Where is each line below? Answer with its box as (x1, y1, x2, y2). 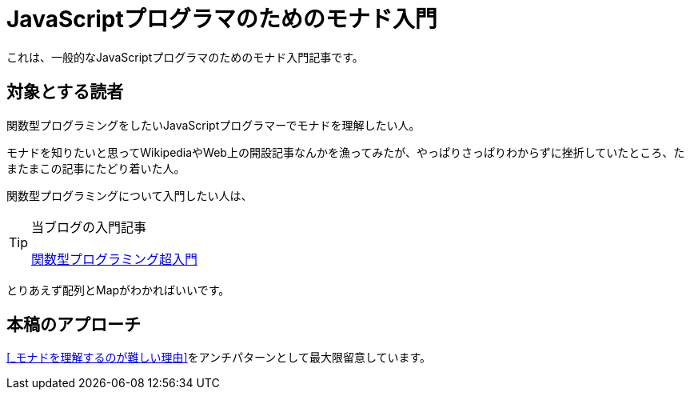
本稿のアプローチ (6, 314, 141, 335)
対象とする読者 (6, 82, 124, 102)
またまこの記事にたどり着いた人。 (6, 161, 185, 175)
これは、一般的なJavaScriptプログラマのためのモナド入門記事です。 (6, 50, 364, 64)
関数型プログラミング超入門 (31, 250, 198, 267)
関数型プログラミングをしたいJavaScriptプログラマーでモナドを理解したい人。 (6, 118, 421, 132)
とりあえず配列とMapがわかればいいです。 (6, 282, 230, 297)
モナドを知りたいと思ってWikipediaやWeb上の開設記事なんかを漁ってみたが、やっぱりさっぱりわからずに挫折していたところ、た (6, 145, 685, 159)
